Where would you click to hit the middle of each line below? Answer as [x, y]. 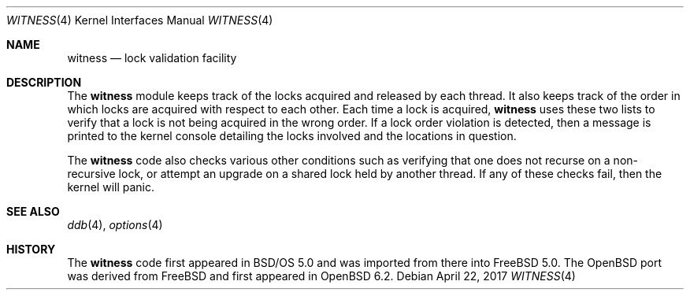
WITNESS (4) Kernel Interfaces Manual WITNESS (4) [140, 20]
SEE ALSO [33, 211]
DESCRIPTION [44, 82]
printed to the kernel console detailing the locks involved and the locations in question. [292, 136]
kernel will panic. [111, 187]
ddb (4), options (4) [115, 225]
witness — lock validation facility [152, 58]
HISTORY [31, 249]
